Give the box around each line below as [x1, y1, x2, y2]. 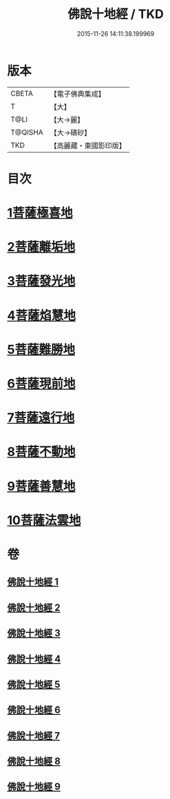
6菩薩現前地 [7, 376, 76, 391]
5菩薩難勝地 [7, 342, 76, 357]
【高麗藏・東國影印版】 [50, 141, 126, 150]
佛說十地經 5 [7, 678, 61, 690]
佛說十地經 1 [7, 576, 59, 588]
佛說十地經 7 [7, 729, 61, 742]
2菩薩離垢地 [7, 239, 76, 255]
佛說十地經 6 [7, 704, 61, 716]
